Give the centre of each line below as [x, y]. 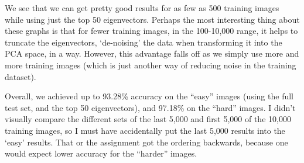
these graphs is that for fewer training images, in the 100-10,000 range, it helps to [151, 31]
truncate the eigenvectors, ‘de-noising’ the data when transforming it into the [144, 42]
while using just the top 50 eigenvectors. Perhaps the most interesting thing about [152, 19]
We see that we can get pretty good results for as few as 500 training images [142, 8]
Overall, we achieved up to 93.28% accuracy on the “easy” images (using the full [149, 96]
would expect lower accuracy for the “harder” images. [101, 153]
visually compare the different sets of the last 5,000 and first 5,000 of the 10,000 [148, 119]
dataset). [21, 76]
